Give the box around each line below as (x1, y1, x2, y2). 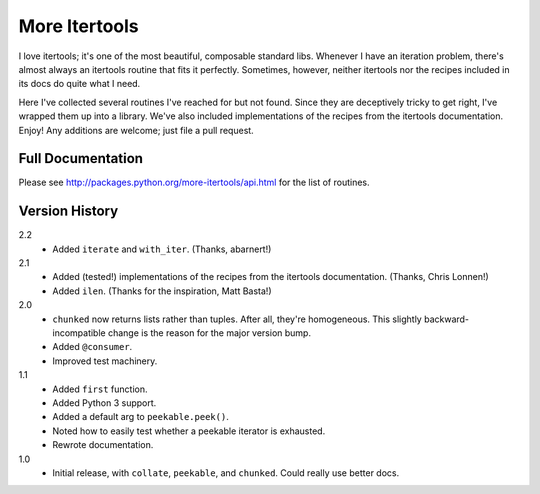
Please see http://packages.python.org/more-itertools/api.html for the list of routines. (18, 176, 370, 189)
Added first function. (52, 383, 148, 395)
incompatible (52, 327, 106, 339)
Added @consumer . (52, 341, 133, 353)
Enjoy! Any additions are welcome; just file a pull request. (18, 124, 254, 136)
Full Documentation (18, 150, 144, 167)
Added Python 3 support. (52, 397, 157, 409)
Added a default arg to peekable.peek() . (52, 411, 229, 423)
